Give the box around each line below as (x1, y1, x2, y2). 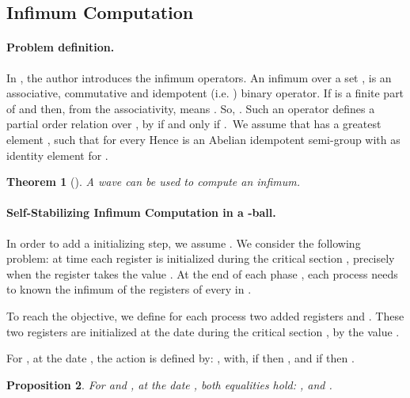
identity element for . (6, 146, 108, 163)
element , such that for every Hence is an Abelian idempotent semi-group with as (6, 131, 401, 147)
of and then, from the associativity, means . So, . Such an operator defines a (6, 100, 375, 116)
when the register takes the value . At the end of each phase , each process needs (6, 265, 398, 282)
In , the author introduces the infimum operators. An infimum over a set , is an (6, 69, 392, 85)
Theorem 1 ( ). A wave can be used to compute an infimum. (6, 173, 301, 190)
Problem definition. (6, 39, 115, 55)
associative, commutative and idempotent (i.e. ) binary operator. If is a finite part (6, 85, 404, 101)
